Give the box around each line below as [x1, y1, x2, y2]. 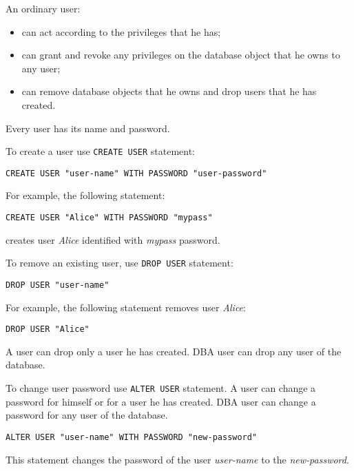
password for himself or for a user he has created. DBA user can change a [6, 394, 316, 408]
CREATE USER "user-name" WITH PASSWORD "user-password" [6, 168, 267, 178]
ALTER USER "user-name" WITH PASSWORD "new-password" [6, 432, 258, 442]
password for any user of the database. [6, 408, 168, 422]
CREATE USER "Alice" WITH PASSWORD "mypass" [6, 213, 213, 223]
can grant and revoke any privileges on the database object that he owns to [21, 48, 340, 62]
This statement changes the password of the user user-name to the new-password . [6, 452, 349, 466]
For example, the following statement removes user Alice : [6, 300, 246, 314]
